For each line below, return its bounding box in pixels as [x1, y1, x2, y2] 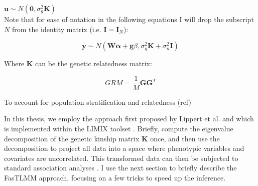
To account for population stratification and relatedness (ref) [4, 96, 191, 107]
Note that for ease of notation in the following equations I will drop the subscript [4, 14, 254, 24]
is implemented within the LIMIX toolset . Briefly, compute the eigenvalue [4, 123, 233, 134]
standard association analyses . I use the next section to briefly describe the [4, 162, 237, 173]
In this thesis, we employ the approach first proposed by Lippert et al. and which [4, 113, 254, 124]
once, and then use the [150, 133, 220, 143]
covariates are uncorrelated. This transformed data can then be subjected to [4, 152, 238, 163]
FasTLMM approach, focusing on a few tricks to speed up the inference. [4, 172, 226, 182]
